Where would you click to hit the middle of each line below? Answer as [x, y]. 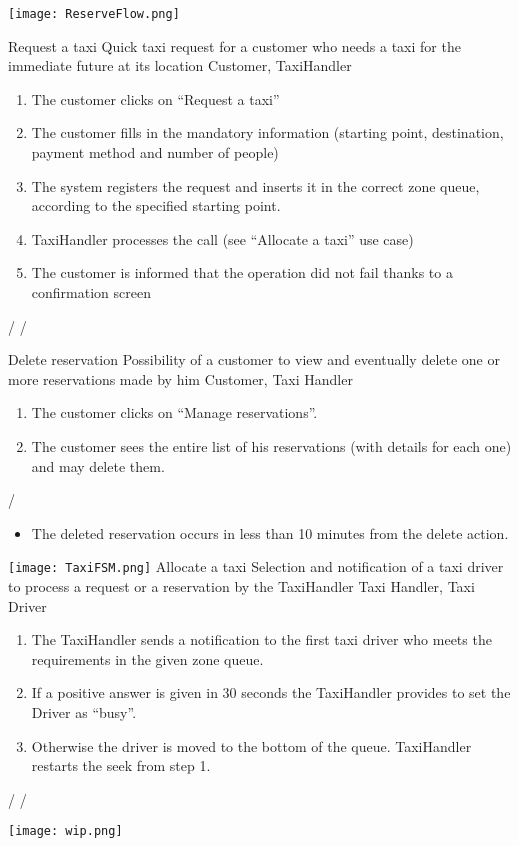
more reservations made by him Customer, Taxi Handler [180, 378]
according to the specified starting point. [156, 205]
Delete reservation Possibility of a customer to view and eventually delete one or [254, 359]
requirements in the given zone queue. [147, 658]
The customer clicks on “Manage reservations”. [174, 412]
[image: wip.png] [65, 831]
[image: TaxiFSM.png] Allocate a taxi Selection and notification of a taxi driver [256, 566]
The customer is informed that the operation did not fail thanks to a [242, 272]
